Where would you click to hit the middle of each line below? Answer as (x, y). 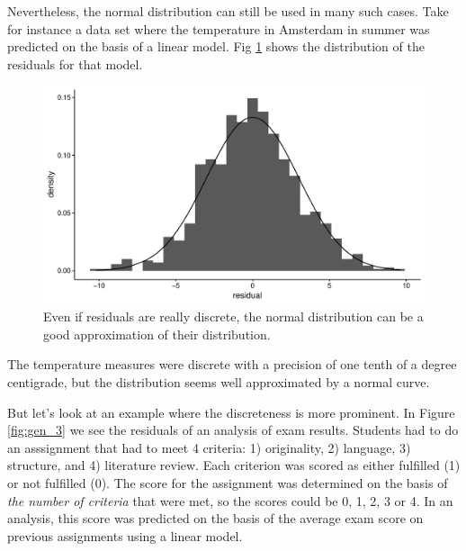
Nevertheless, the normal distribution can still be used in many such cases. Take (228, 11)
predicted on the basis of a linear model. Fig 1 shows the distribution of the (216, 46)
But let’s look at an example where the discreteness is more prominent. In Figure (231, 412)
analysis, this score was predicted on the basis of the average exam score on (215, 518)
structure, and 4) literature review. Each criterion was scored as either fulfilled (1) (234, 465)
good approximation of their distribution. (157, 334)
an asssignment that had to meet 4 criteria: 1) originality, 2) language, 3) (209, 447)
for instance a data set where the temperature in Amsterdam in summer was (219, 28)
